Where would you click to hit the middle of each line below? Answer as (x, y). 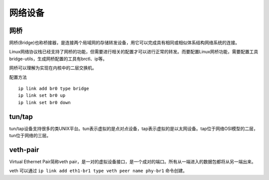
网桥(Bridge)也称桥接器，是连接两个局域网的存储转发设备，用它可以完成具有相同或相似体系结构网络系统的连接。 (125, 43)
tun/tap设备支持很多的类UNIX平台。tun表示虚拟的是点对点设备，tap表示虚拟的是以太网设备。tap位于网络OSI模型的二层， (134, 128)
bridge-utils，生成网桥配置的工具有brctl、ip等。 (58, 59)
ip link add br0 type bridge (54, 89)
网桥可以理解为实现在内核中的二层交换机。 (53, 68)
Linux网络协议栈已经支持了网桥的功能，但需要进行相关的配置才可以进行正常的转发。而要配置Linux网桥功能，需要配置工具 (134, 52)
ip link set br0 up (42, 95)
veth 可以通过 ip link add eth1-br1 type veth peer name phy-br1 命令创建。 (98, 171)
